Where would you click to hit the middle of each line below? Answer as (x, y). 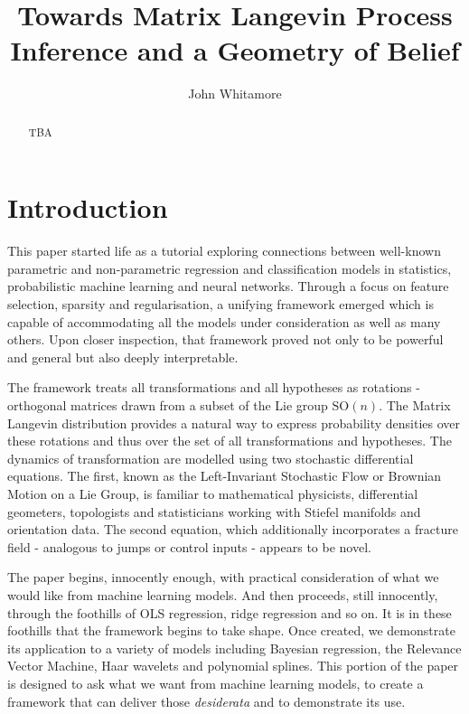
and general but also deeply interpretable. (123, 357)
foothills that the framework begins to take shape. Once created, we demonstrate (231, 630)
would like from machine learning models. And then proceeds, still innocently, (223, 594)
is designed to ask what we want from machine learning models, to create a (216, 683)
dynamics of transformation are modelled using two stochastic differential (211, 458)
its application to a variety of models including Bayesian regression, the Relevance (234, 648)
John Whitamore (235, 94)
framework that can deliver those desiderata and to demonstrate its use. (206, 701)
